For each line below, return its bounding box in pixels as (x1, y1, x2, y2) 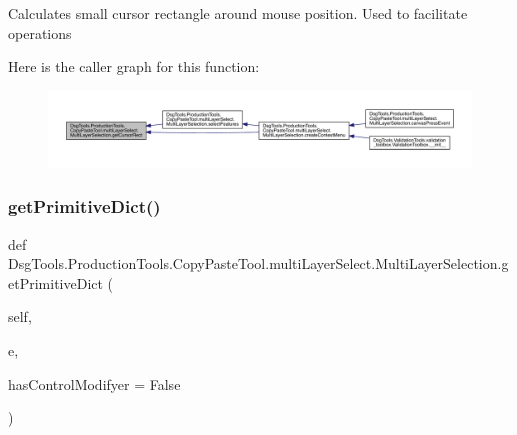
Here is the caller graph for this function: (8, 56, 260, 77)
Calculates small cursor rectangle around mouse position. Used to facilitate (8, 3, 468, 23)
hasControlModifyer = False (8, 373, 181, 394)
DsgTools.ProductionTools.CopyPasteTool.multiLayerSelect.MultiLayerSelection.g (8, 253, 509, 274)
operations (8, 22, 72, 43)
